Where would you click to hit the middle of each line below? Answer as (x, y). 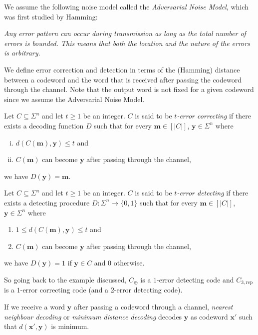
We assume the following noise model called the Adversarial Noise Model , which (126, 6)
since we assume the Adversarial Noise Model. (74, 99)
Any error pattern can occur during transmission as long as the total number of (125, 33)
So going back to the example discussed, (65, 279)
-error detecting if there (213, 193)
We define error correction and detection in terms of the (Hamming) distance (122, 69)
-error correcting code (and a (64, 290)
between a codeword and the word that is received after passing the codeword (123, 79)
